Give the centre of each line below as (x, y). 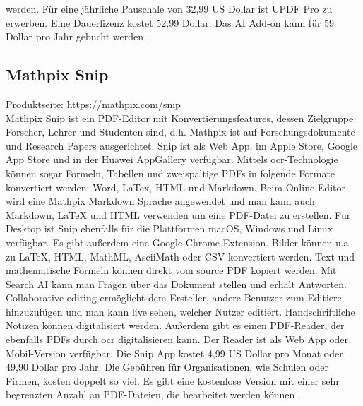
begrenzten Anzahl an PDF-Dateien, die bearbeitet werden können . (153, 394)
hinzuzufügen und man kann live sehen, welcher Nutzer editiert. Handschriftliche (180, 311)
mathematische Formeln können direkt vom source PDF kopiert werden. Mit (171, 270)
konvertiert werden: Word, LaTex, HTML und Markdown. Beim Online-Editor (175, 187)
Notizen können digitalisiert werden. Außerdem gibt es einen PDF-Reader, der (175, 325)
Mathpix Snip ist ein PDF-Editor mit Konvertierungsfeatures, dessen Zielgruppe (180, 118)
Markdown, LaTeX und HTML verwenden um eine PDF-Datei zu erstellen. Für (178, 214)
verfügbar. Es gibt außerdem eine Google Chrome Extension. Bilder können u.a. (179, 242)
